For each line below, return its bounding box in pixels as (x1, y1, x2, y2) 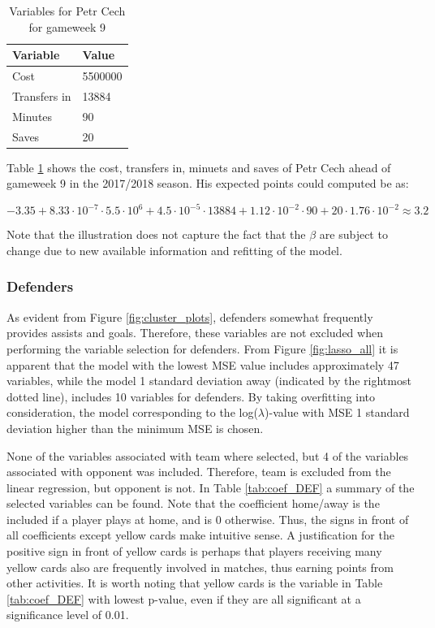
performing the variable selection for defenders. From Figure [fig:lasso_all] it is (6, 340, 398, 357)
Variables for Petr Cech (9, 2, 126, 19)
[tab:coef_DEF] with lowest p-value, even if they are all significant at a (6, 590, 361, 607)
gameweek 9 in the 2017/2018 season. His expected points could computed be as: (6, 175, 409, 192)
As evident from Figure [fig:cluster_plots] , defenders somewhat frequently (6, 308, 373, 325)
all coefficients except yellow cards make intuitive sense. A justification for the (6, 526, 394, 544)
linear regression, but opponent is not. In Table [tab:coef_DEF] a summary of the (6, 479, 415, 496)
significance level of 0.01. (6, 606, 129, 623)
